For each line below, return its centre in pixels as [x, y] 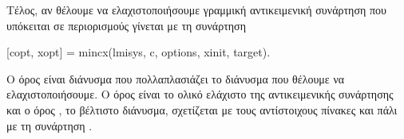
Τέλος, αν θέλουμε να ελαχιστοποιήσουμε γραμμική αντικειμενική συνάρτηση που [196, 10]
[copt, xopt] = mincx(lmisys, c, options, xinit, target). [139, 52]
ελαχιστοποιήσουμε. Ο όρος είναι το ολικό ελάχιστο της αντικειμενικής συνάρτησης [200, 94]
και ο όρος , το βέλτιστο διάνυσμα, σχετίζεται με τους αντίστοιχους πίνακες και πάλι [202, 109]
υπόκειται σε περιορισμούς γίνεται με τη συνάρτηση [126, 25]
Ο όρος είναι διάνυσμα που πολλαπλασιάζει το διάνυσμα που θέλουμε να [176, 78]
